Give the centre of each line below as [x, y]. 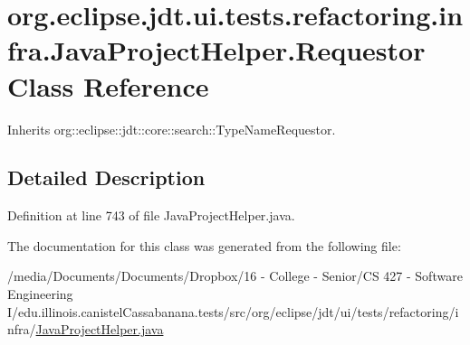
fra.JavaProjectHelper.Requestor [216, 50]
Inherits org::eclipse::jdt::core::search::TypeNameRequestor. [172, 129]
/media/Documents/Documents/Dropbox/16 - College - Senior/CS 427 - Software [235, 276]
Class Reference [108, 85]
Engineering [40, 294]
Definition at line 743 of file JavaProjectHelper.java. [151, 215]
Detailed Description [106, 177]
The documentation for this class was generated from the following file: [204, 245]
